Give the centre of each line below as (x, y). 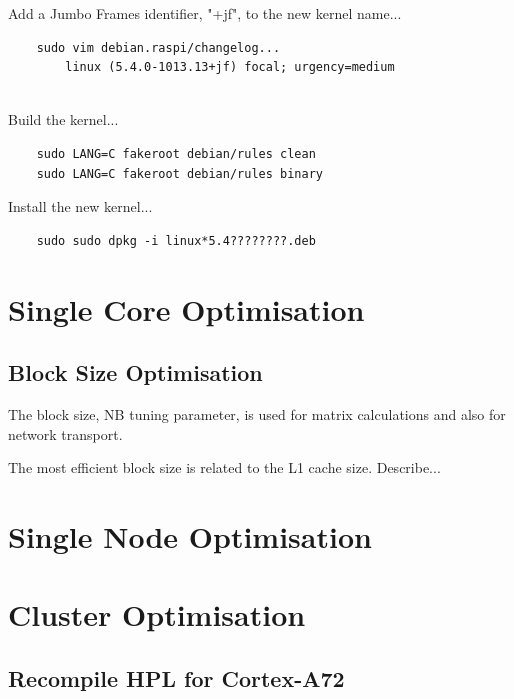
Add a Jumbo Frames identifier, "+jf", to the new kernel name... (205, 13)
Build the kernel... (63, 119)
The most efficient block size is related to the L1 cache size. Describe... (224, 467)
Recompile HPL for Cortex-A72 (176, 677)
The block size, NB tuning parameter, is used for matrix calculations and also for (257, 413)
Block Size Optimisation (135, 372)
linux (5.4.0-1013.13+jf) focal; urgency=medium (230, 67)
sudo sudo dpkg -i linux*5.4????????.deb (176, 240)
